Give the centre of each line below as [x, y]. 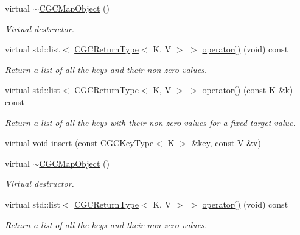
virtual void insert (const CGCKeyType [79, 143]
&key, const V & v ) [226, 143]
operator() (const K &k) [248, 90]
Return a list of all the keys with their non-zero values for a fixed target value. [150, 122]
